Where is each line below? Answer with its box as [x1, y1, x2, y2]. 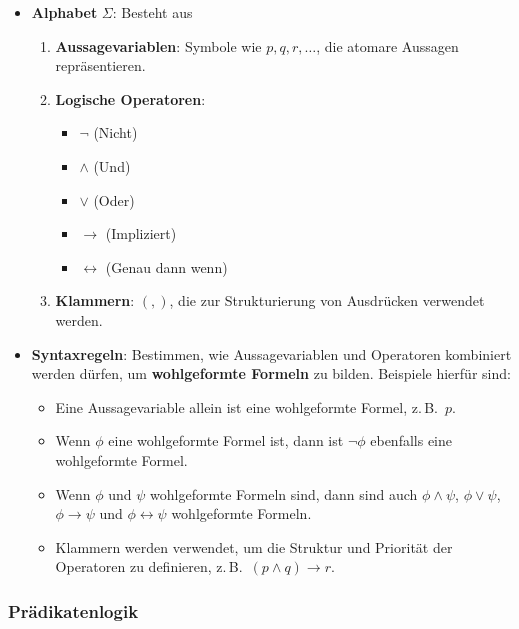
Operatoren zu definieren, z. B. [55, 556, 243, 577]
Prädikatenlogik [8, 598, 139, 623]
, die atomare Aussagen [316, 35, 459, 56]
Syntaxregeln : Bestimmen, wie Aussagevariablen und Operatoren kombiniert [31, 343, 512, 364]
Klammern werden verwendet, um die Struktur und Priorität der [55, 536, 453, 557]
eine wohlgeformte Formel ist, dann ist [108, 430, 344, 451]
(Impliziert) [105, 223, 177, 244]
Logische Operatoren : [55, 88, 206, 109]
